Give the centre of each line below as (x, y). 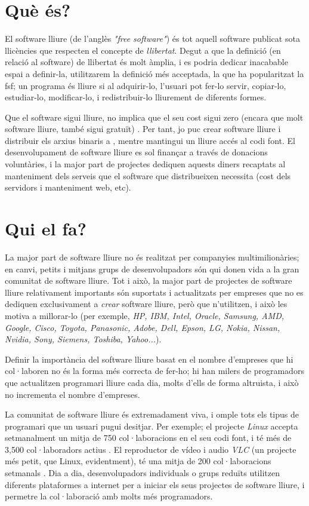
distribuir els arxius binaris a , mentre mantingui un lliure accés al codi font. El (150, 140)
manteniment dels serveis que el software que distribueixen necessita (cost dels (148, 175)
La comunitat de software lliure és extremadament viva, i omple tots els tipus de (152, 414)
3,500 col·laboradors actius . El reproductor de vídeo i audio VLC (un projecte (151, 449)
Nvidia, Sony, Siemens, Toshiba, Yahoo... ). (83, 339)
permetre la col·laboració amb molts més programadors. (109, 496)
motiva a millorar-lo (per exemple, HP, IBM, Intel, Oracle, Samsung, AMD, (144, 315)
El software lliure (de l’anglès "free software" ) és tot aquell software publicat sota (152, 39)
